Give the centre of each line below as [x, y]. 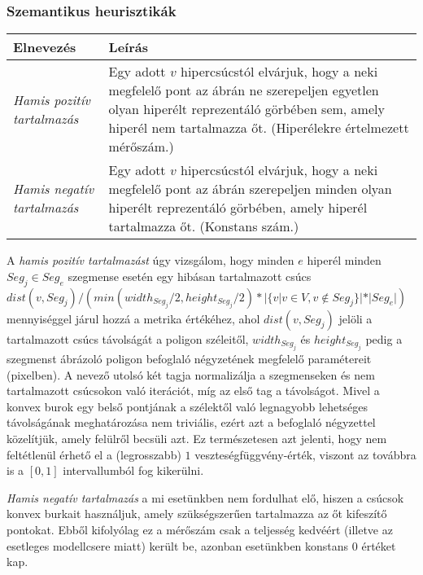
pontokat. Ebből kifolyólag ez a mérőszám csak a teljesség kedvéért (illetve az [200, 529]
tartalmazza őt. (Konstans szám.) [204, 226]
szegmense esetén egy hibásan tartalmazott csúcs [190, 276]
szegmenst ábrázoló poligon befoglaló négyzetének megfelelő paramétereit [189, 359]
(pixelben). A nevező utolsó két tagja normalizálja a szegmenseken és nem [191, 374]
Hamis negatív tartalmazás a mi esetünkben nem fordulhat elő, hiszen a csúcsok [205, 497]
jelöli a [355, 318]
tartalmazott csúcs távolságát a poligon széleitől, [128, 338]
